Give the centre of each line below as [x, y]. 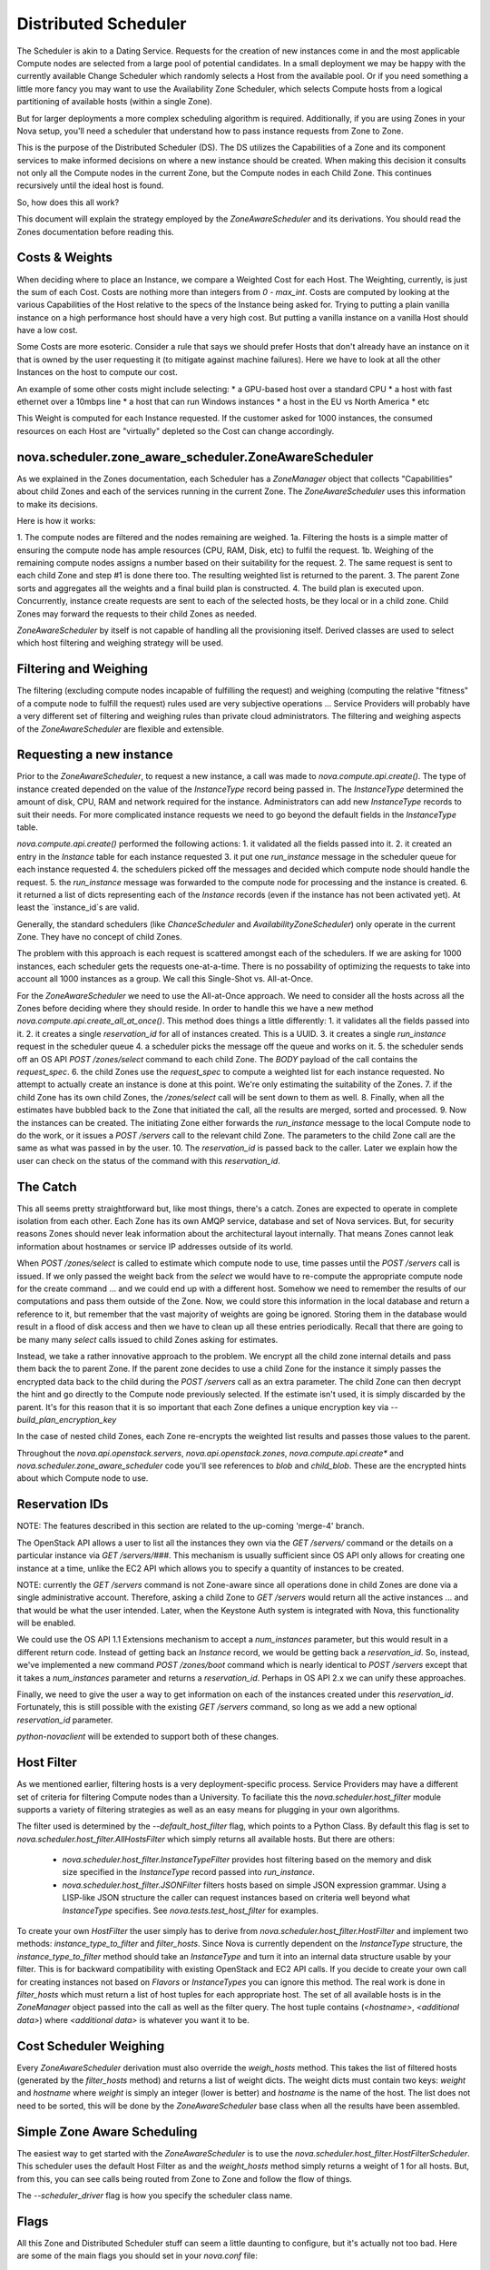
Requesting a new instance [95, 755]
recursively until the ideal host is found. [90, 185]
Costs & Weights [65, 257]
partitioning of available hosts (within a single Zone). [115, 102]
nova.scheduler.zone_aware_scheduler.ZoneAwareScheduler [195, 457]
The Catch [47, 1186]
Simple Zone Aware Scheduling [107, 2132]
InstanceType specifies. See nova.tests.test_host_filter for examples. [191, 1910]
